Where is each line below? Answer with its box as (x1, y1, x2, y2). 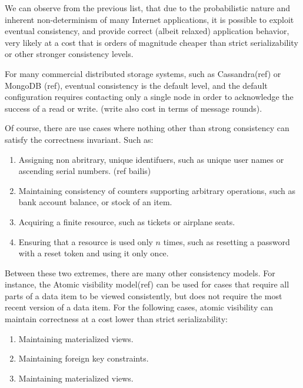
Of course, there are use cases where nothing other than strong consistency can (5, 122, 289, 134)
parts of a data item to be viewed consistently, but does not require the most (5, 289, 282, 302)
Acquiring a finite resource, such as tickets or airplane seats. (18, 215, 235, 228)
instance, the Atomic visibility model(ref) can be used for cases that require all (5, 278, 289, 290)
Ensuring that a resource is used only (18, 235, 153, 247)
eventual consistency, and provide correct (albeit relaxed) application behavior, (5, 25, 289, 37)
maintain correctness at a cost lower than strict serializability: (5, 313, 228, 325)
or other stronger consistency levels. (5, 48, 134, 60)
